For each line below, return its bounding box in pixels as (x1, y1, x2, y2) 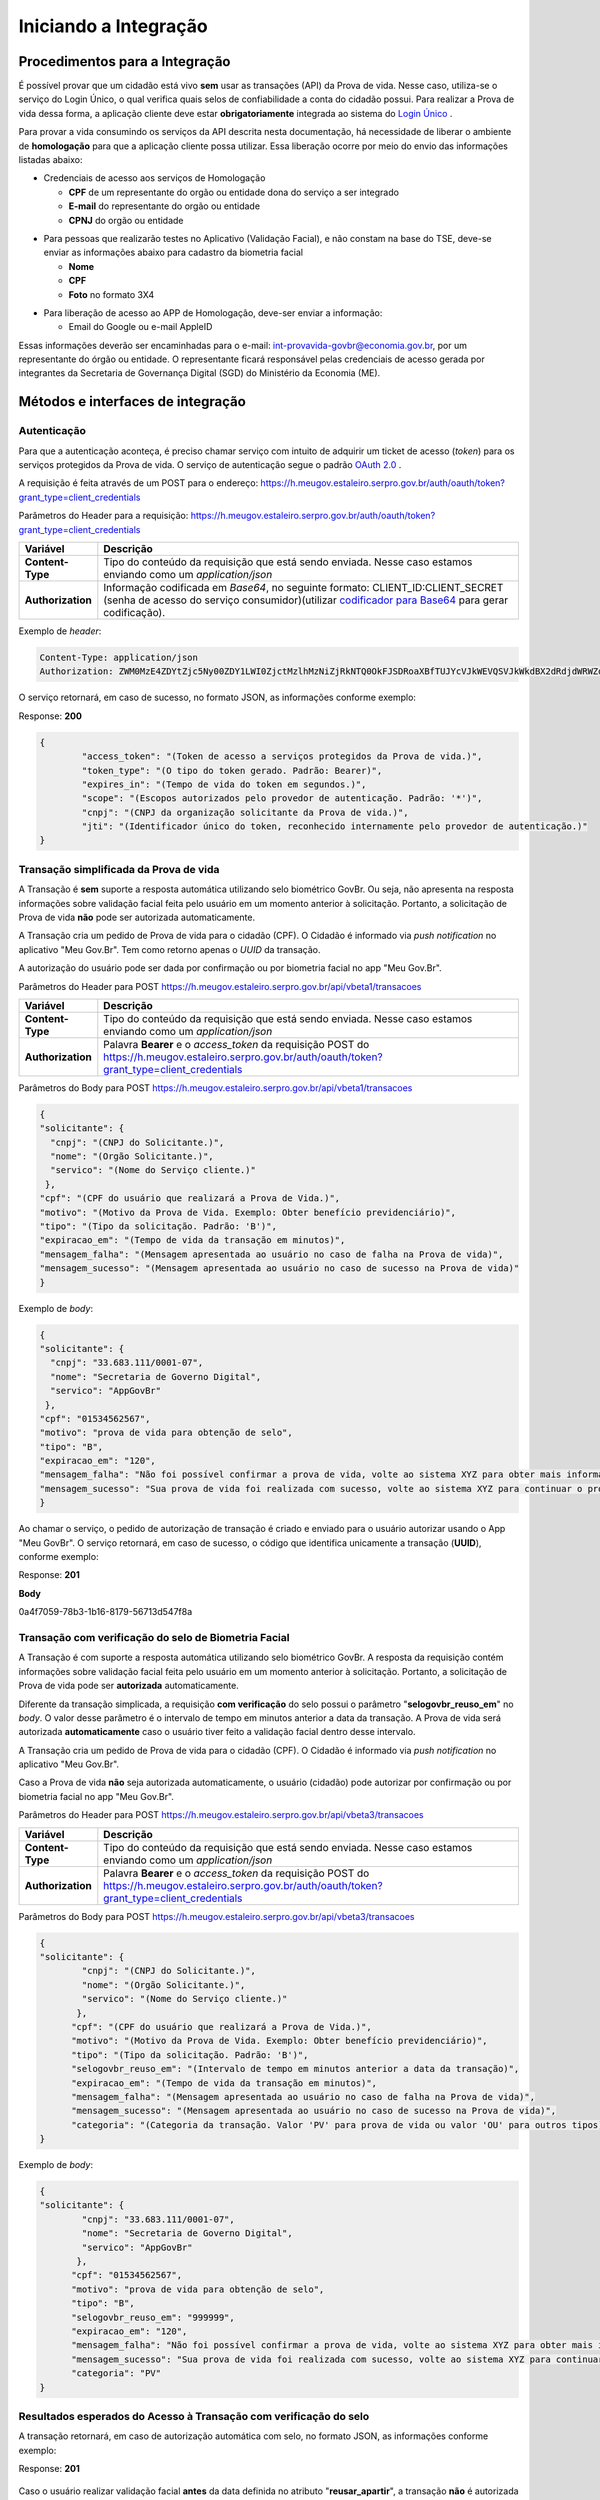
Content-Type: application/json (39, 651, 199, 663)
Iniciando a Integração (18, 15, 209, 37)
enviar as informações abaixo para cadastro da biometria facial (43, 246, 304, 259)
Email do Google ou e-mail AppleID (68, 321, 213, 333)
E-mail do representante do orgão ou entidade (68, 200, 260, 212)
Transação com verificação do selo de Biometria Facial (18, 1630, 290, 1644)
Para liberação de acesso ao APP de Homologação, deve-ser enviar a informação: (43, 306, 383, 319)
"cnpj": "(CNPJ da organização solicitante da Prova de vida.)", (81, 806, 409, 818)
